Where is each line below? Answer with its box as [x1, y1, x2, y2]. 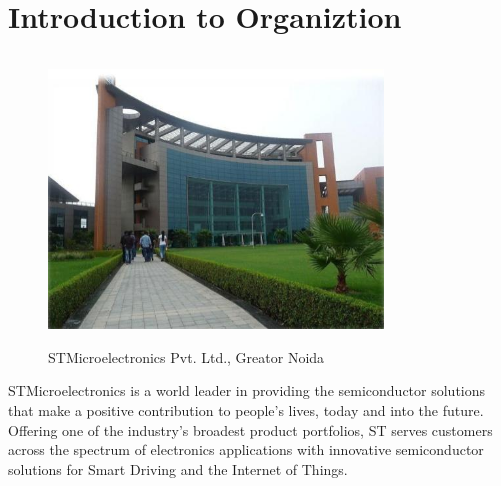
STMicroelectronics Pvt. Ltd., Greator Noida [48, 346, 325, 367]
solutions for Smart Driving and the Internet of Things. [8, 458, 348, 479]
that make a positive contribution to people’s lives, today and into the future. [8, 399, 484, 420]
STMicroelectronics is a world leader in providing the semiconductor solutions [8, 380, 486, 401]
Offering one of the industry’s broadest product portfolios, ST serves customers [8, 419, 493, 440]
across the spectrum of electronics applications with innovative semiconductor [8, 439, 484, 460]
